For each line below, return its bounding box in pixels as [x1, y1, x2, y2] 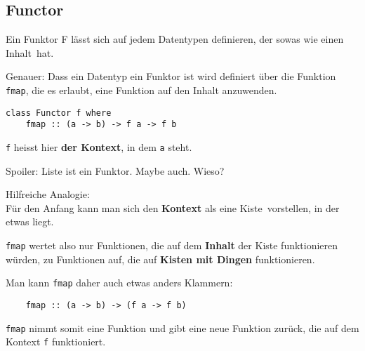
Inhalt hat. [6, 45, 54, 60]
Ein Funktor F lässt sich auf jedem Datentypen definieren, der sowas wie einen [6, 32, 344, 46]
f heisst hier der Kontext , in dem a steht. [6, 139, 192, 154]
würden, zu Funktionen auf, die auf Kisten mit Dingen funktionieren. [6, 251, 315, 266]
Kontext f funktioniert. [6, 334, 106, 349]
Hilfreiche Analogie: [6, 187, 90, 201]
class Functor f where [6, 107, 112, 118]
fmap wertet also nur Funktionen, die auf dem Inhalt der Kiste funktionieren [6, 237, 338, 252]
